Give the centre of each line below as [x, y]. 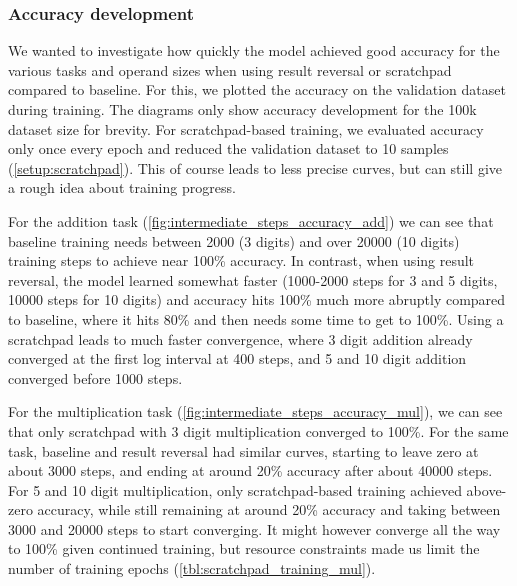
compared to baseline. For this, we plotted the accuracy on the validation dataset [257, 89]
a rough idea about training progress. [122, 187]
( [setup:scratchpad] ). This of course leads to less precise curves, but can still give [255, 167]
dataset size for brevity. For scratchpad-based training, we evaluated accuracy [246, 128]
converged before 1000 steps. [95, 377]
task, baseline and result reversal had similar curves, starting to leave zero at [243, 450]
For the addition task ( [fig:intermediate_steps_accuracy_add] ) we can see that [251, 220]
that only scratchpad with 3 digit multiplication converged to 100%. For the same [258, 430]
